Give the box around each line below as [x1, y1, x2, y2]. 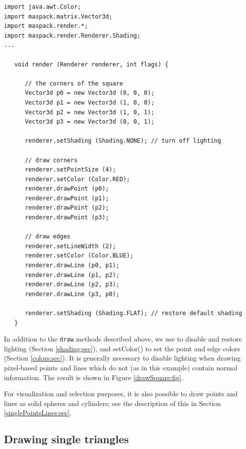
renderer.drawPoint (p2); [24, 204, 109, 212]
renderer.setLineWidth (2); [24, 242, 116, 250]
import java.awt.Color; [4, 3, 81, 10]
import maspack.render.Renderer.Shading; [4, 32, 141, 39]
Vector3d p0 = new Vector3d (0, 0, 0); [24, 89, 155, 97]
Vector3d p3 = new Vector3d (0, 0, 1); [24, 118, 155, 126]
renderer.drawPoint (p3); [24, 214, 109, 221]
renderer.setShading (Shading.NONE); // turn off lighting [24, 137, 221, 145]
